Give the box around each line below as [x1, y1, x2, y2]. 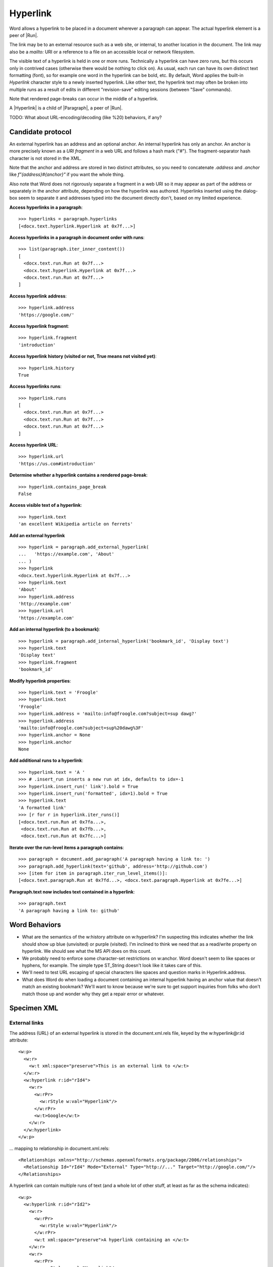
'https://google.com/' [18, 312, 75, 318]
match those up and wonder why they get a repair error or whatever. [22, 991, 165, 997]
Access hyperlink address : [9, 293, 67, 299]
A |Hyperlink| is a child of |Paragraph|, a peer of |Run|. [9, 105, 123, 111]
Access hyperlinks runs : [9, 383, 62, 390]
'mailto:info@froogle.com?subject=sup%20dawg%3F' [18, 725, 144, 731]
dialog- [243, 188, 258, 194]
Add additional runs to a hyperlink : [9, 758, 83, 764]
